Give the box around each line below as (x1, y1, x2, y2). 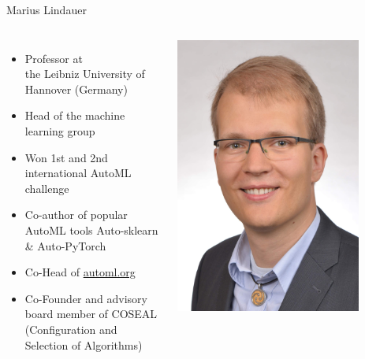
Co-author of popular (24, 206, 128, 223)
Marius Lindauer (6, 2, 87, 17)
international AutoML (24, 165, 132, 181)
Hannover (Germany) (24, 80, 128, 97)
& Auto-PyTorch (24, 237, 106, 254)
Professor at (24, 50, 83, 66)
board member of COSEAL (24, 305, 158, 322)
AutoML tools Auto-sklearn (24, 221, 158, 238)
